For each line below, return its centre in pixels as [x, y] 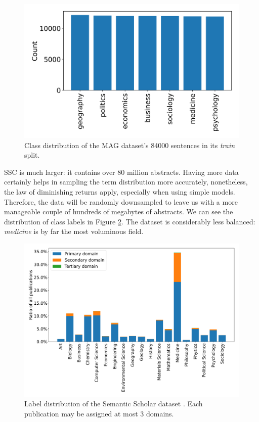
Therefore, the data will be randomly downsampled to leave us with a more [121, 201]
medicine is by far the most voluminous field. [74, 231]
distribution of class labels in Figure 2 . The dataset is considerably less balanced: [130, 221]
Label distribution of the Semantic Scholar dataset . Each [114, 404]
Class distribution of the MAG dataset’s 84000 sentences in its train [130, 145]
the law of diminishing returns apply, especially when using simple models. [120, 191]
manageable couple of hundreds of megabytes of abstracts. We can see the [119, 212]
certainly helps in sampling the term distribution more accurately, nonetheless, [126, 182]
